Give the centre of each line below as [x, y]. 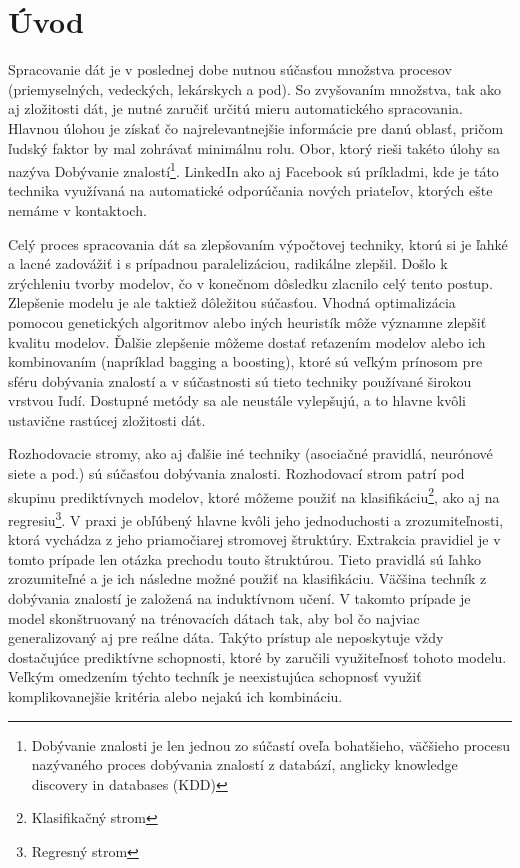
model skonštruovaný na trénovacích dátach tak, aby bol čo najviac [214, 617]
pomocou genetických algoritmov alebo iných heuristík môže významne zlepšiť [247, 321]
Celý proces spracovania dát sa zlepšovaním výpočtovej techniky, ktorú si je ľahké [258, 243]
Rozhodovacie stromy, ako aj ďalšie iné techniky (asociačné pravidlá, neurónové [250, 453]
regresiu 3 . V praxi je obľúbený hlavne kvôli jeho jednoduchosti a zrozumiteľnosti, [256, 518]
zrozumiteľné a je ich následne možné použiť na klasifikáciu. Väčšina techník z [247, 578]
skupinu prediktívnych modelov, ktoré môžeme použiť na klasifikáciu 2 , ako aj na [254, 495]
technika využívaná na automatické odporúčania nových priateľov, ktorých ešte [250, 190]
